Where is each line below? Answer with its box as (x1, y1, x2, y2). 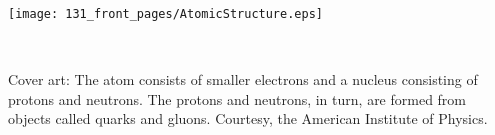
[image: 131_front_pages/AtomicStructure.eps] (8, 7, 323, 21)
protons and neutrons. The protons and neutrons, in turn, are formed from (8, 88, 467, 109)
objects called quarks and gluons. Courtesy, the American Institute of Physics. (8, 108, 488, 129)
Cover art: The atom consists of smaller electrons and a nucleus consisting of (8, 69, 478, 90)
